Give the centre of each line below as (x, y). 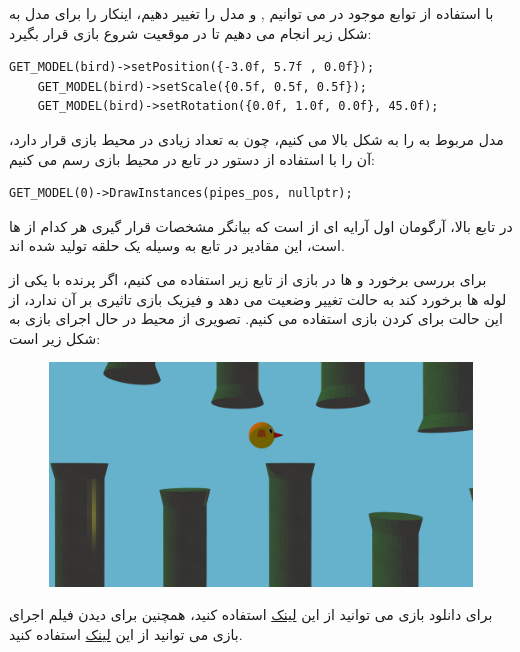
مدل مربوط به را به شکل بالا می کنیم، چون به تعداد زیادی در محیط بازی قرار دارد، (256, 138)
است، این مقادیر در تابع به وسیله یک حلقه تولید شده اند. (177, 245)
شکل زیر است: (55, 337)
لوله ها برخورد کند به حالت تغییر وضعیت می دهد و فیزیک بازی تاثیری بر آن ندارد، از (258, 298)
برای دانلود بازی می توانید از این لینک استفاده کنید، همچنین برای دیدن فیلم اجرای (251, 614)
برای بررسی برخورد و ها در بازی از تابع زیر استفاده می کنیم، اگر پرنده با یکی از (248, 278)
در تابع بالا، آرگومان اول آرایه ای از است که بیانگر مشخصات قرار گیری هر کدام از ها (261, 225)
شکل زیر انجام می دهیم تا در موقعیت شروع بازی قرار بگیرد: (190, 32)
